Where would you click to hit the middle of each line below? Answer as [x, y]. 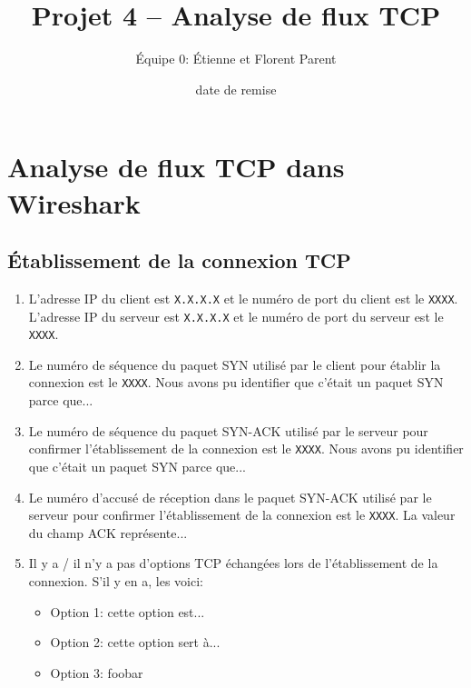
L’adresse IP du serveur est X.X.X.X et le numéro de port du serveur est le [236, 316]
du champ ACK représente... [108, 532]
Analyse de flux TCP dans [176, 167]
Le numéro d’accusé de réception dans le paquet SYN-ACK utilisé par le [230, 497]
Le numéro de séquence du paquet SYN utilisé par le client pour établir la [235, 364]
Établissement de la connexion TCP [179, 260]
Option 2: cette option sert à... [135, 642]
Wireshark [74, 202]
